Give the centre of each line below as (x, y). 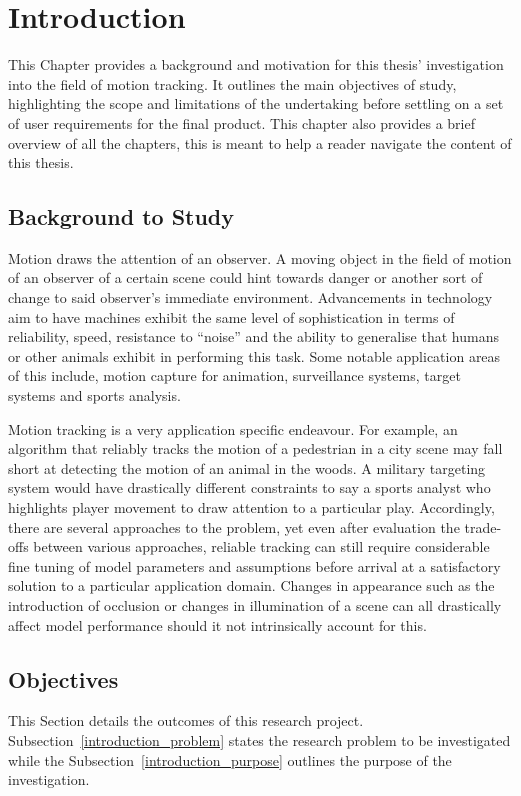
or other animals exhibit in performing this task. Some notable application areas (254, 355)
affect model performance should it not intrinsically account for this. (217, 624)
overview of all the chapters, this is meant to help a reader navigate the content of (260, 142)
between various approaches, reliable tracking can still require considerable (261, 546)
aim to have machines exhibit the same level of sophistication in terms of (231, 316)
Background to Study (121, 216)
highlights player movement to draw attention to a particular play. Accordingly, (251, 507)
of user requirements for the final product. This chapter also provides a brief (241, 122)
